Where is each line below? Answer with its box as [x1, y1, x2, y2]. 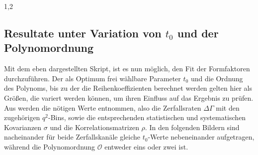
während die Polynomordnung [4, 141, 95, 152]
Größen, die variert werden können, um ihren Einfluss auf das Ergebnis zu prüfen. [4, 92, 254, 103]
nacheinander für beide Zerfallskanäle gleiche [4, 132, 140, 142]
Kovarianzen [4, 122, 42, 132]
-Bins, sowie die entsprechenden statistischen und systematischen [48, 112, 246, 123]
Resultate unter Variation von [4, 25, 162, 40]
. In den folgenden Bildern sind [145, 122, 240, 132]
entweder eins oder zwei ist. [104, 141, 188, 152]
